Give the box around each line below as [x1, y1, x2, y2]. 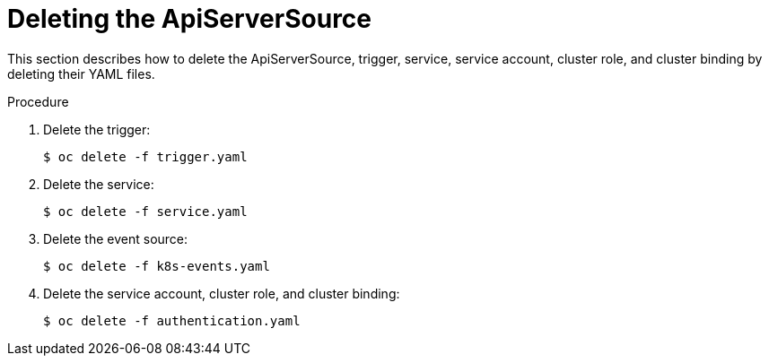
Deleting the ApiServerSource [7, 4, 371, 34]
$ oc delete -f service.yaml [43, 203, 248, 219]
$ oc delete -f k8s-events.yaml [43, 258, 270, 273]
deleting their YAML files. [7, 65, 155, 82]
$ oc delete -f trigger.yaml [43, 149, 248, 164]
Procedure [7, 93, 69, 109]
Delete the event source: [43, 230, 188, 246]
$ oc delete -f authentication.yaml [43, 313, 301, 328]
